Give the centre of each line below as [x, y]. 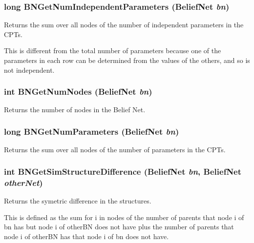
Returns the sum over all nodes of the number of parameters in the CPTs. [115, 150]
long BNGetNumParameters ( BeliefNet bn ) [92, 131]
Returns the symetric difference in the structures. [78, 200]
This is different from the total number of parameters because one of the [113, 51]
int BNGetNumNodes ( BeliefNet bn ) [78, 91]
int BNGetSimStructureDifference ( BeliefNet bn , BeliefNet [123, 171]
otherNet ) [23, 182]
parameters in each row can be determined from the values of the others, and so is [127, 60]
